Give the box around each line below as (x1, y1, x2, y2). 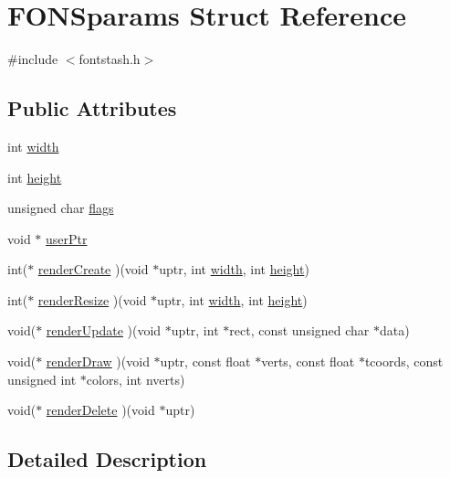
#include (7, 49, 58, 69)
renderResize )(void (37, 290, 147, 309)
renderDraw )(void (46, 352, 150, 371)
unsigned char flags (7, 198, 114, 218)
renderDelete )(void (46, 400, 155, 420)
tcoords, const (364, 352, 444, 371)
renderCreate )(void (37, 260, 149, 279)
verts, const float (261, 352, 355, 371)
